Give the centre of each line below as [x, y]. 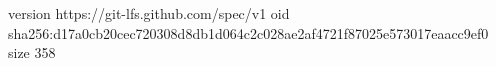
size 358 [32, 52]
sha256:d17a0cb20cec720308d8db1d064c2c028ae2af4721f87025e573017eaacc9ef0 [248, 32]
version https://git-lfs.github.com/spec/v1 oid [149, 13]
